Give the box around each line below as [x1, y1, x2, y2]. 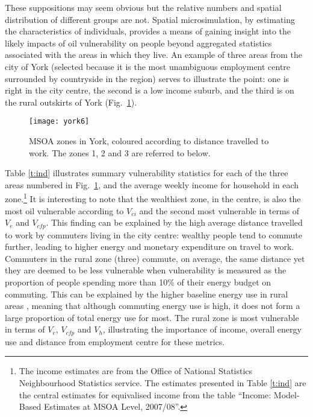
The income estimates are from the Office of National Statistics [19, 364, 253, 377]
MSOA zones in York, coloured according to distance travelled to [29, 135, 269, 147]
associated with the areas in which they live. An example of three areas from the [5, 48, 302, 61]
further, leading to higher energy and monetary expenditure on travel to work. [5, 240, 294, 253]
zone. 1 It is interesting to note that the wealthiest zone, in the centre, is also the [5, 191, 301, 205]
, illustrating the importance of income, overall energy [102, 323, 302, 336]
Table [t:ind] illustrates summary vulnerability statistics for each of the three [5, 167, 288, 179]
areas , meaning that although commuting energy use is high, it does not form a [5, 299, 300, 312]
